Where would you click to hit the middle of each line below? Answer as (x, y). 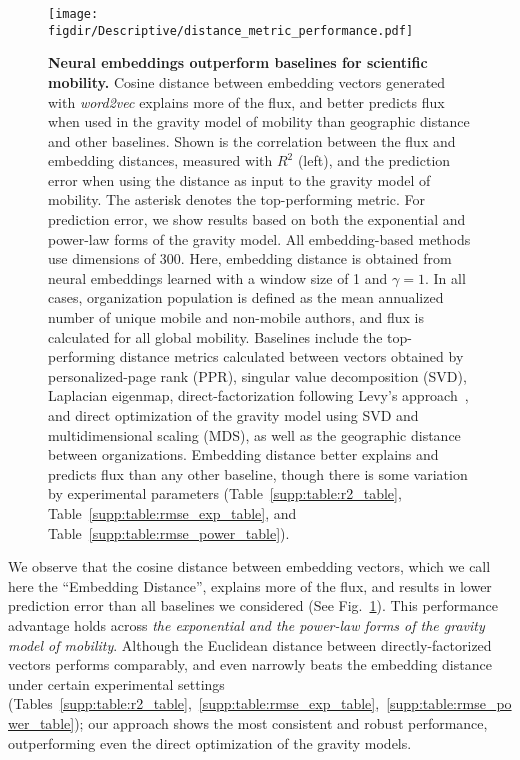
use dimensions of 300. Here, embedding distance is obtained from (250, 258)
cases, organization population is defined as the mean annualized (246, 297)
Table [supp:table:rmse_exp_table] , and (172, 512)
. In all (445, 277)
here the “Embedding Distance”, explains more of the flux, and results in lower (250, 585)
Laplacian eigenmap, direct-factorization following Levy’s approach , (258, 395)
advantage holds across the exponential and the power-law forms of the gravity (246, 624)
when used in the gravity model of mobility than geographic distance (259, 121)
